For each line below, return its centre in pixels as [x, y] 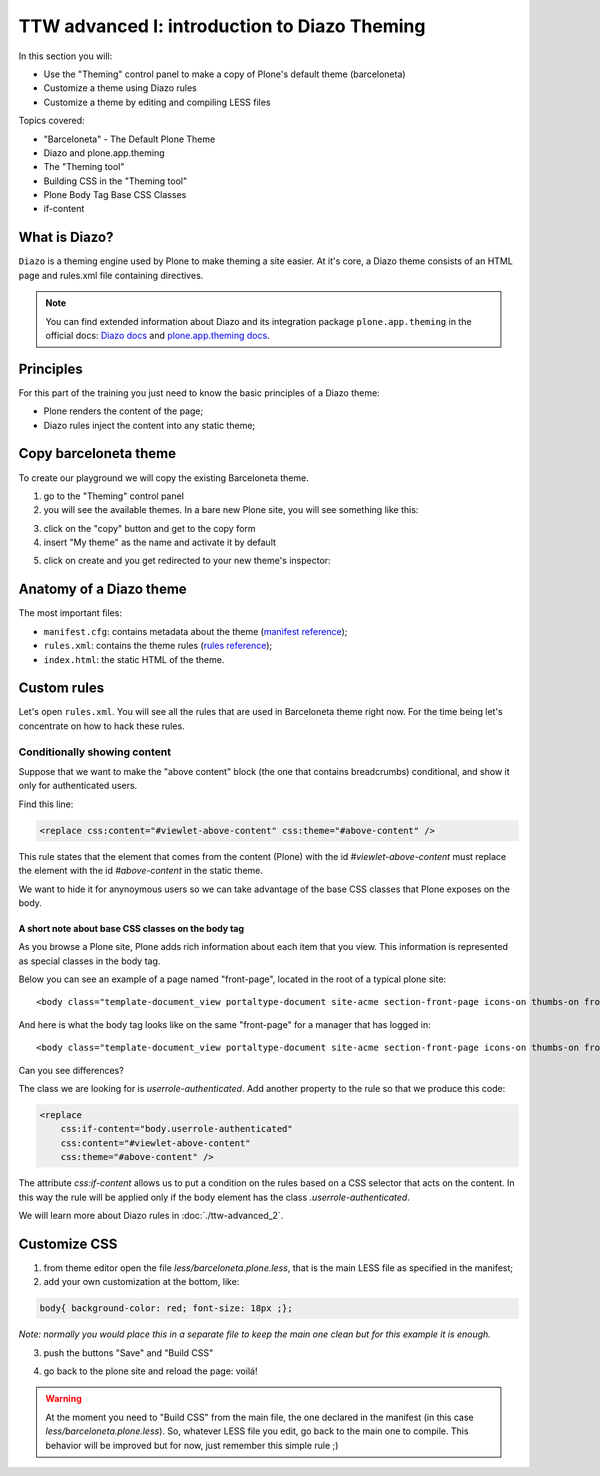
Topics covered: [51, 121]
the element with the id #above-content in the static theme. [141, 871]
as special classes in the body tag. [89, 961]
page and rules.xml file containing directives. [111, 275]
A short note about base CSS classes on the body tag [131, 928]
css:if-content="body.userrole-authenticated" [177, 1129]
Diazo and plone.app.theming [104, 152]
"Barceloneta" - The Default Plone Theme [129, 139]
